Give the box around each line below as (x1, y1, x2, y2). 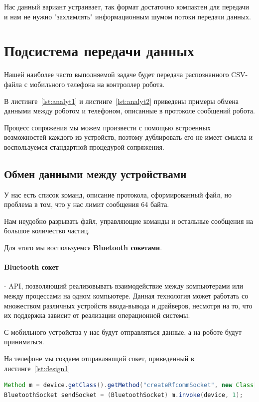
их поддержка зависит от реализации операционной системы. (4, 310, 190, 320)
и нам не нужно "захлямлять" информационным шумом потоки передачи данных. (4, 11, 251, 21)
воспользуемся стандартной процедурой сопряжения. (4, 141, 164, 152)
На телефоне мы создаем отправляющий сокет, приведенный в (4, 353, 194, 363)
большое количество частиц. (4, 225, 90, 236)
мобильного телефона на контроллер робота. (29, 79, 165, 89)
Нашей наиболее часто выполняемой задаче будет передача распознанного (4, 69, 229, 80)
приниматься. (4, 336, 44, 347)
